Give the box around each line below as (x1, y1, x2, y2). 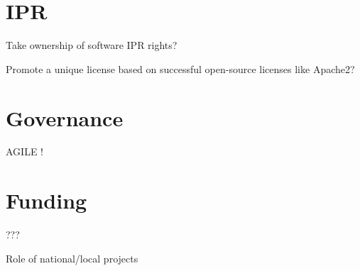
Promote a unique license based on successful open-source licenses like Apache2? (6, 61, 355, 76)
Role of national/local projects (6, 250, 138, 265)
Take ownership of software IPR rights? (6, 38, 178, 52)
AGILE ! (6, 144, 43, 159)
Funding (6, 186, 87, 215)
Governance (6, 103, 124, 132)
